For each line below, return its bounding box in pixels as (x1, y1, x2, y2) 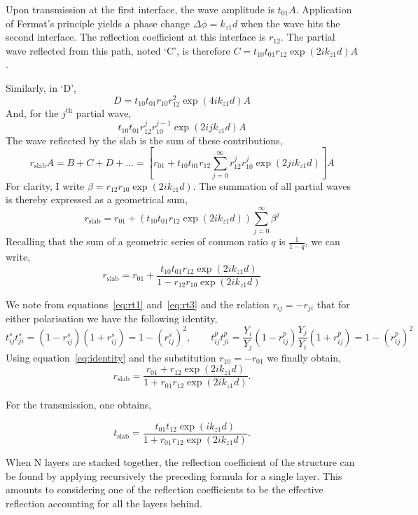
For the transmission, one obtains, (6, 397, 152, 412)
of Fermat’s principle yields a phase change (6, 15, 190, 30)
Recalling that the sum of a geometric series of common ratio (6, 234, 268, 249)
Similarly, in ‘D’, (6, 80, 76, 95)
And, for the (6, 105, 59, 120)
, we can (305, 234, 340, 249)
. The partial (280, 29, 335, 44)
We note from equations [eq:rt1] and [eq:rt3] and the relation (6, 296, 270, 311)
